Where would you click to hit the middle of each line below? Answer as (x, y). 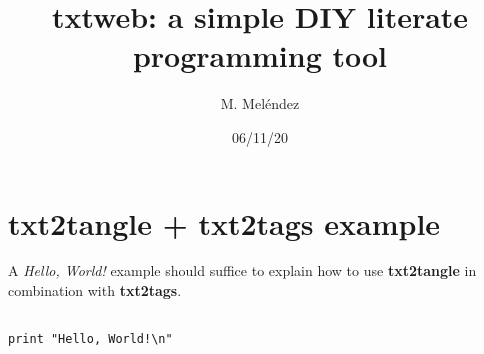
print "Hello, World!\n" (90, 339)
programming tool (260, 55)
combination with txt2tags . (95, 290)
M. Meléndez (260, 103)
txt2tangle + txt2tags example (224, 222)
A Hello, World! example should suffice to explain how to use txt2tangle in (242, 270)
